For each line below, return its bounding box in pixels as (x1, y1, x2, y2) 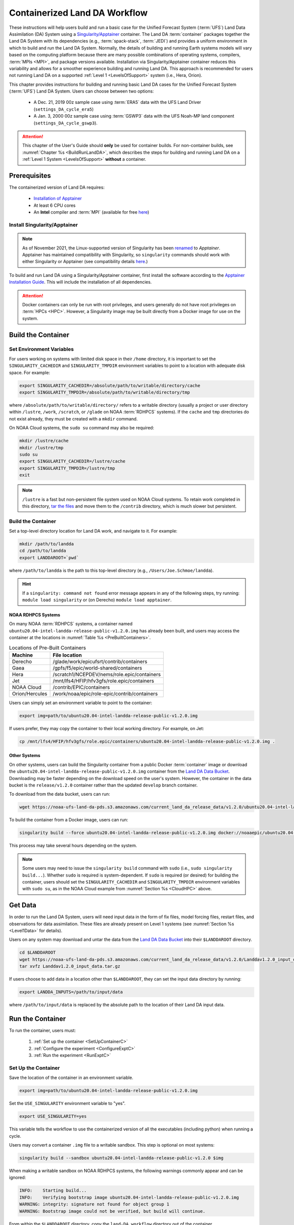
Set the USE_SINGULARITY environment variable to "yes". (9, 1101, 126, 1106)
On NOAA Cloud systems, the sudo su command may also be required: (9, 425, 154, 431)
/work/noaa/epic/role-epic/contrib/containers (52, 690, 158, 697)
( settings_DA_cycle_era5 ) (33, 106, 94, 112)
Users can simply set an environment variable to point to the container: (9, 700, 152, 706)
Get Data (9, 901, 37, 909)
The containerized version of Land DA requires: (9, 184, 105, 191)
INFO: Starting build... (19, 1188, 87, 1193)
